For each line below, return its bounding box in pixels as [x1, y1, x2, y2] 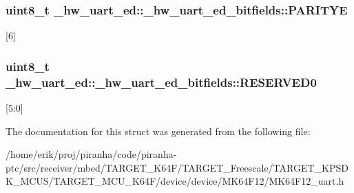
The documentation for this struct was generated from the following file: [6, 123, 311, 138]
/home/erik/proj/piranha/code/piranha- [6, 147, 177, 161]
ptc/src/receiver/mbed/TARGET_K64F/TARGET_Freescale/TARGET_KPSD [6, 160, 348, 174]
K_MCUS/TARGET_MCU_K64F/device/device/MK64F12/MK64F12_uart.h [6, 174, 344, 188]
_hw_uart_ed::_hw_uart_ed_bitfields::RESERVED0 [6, 73, 317, 90]
